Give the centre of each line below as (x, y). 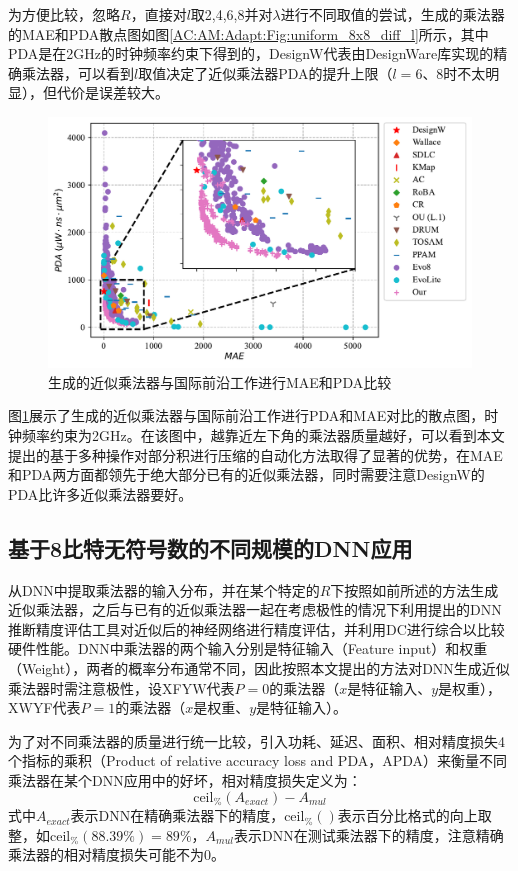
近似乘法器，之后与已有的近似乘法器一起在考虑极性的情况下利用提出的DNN (255, 609)
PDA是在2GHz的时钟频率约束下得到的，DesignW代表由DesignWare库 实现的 (251, 53)
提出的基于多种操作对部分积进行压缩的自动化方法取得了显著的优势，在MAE (255, 454)
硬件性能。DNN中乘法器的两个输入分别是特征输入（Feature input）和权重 (248, 648)
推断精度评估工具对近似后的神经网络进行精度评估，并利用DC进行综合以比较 (256, 628)
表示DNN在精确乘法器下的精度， (177, 815)
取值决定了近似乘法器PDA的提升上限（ (265, 72)
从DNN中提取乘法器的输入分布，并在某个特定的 (164, 589)
